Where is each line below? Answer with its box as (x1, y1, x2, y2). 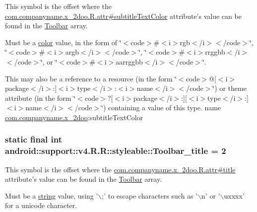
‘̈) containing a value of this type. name (101, 102, 221, 113)
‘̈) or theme (212, 83, 247, 93)
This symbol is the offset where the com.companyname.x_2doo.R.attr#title (5, 164, 236, 174)
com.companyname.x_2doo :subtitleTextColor (5, 112, 143, 122)
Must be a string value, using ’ (5, 190, 98, 201)
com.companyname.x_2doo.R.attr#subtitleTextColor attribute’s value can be (5, 10, 242, 21)
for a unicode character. (5, 200, 77, 211)
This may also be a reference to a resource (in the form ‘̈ (5, 73, 177, 83)
